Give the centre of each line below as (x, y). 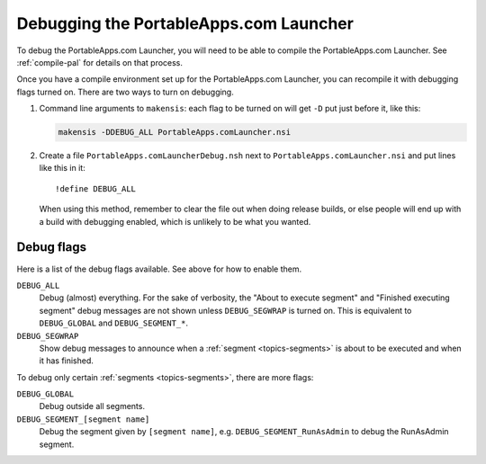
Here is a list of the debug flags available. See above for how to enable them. (159, 269)
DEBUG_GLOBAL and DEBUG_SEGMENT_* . (114, 323)
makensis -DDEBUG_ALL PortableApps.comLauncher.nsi (175, 132)
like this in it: (62, 168)
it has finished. (67, 361)
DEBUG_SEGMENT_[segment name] (83, 419)
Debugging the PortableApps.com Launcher (185, 23)
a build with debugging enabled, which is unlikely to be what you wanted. (175, 221)
